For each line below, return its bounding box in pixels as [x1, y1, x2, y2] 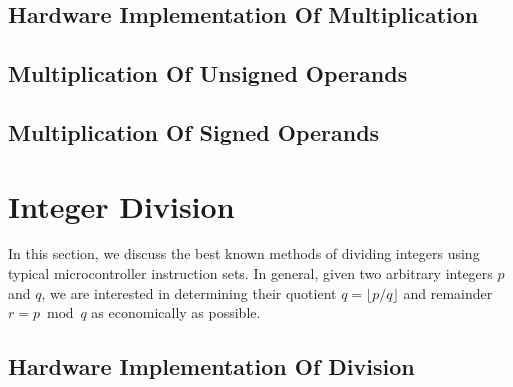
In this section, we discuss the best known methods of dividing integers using [8, 243, 480, 264]
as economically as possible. [91, 302, 261, 323]
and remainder [403, 282, 493, 303]
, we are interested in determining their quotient [41, 282, 337, 303]
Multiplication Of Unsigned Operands [8, 58, 408, 89]
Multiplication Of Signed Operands [8, 116, 380, 147]
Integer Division [8, 185, 235, 226]
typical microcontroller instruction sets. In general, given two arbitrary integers [8, 263, 493, 284]
